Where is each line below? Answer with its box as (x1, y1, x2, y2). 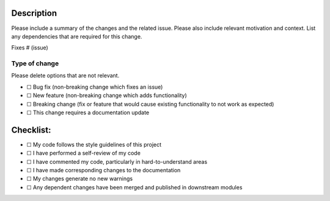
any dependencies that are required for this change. (11, 32, 142, 40)
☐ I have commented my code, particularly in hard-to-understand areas (26, 158, 208, 165)
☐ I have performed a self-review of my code (26, 150, 141, 157)
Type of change (11, 59, 59, 68)
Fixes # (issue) (11, 44, 48, 51)
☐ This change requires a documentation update (26, 109, 150, 116)
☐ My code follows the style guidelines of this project (26, 141, 162, 148)
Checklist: (11, 125, 51, 135)
